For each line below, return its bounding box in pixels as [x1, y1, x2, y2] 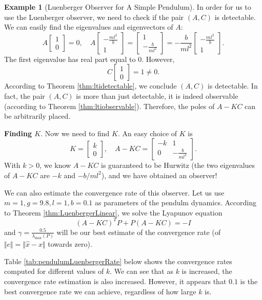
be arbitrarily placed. [4, 111, 71, 121]
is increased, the [182, 266, 232, 276]
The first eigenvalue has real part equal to [4, 53, 136, 64]
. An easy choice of [117, 127, 177, 138]
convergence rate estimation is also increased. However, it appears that [4, 275, 227, 286]
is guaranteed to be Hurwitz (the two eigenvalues [101, 160, 255, 170]
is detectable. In [208, 80, 258, 91]
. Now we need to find [41, 127, 110, 138]
